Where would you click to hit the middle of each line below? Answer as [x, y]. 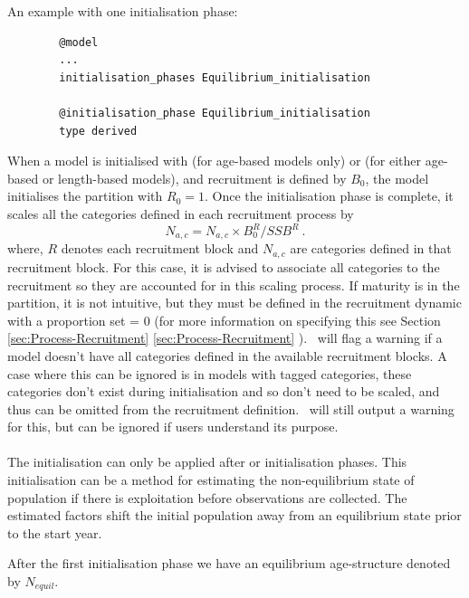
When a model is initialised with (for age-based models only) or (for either [215, 161]
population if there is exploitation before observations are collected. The [207, 497]
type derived [98, 131]
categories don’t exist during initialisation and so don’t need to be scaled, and [224, 391]
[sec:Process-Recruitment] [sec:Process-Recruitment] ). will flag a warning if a [225, 338]
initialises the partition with [85, 196]
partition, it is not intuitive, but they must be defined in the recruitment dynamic [234, 303]
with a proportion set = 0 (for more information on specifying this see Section [224, 320]
